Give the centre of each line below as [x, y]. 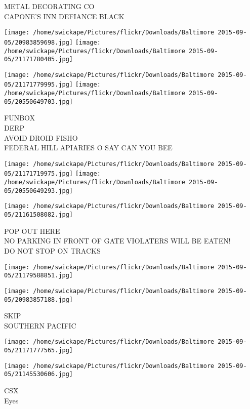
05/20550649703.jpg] [39, 101]
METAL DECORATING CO [49, 6]
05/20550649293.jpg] [39, 191]
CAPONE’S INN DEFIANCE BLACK [64, 16]
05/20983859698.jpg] [39, 42]
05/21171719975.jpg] [39, 174]
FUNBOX [20, 118]
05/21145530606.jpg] [39, 374]
